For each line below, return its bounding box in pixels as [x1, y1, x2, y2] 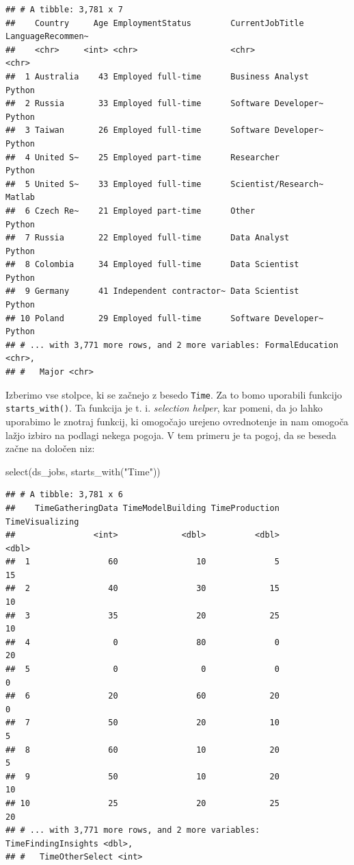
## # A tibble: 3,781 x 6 [5, 490, 123, 500]
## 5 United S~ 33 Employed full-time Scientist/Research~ [5, 179, 324, 189]
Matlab [5, 192, 35, 203]
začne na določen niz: [5, 441, 95, 455]
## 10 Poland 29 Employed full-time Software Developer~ [5, 313, 324, 323]
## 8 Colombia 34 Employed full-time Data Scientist [5, 260, 299, 270]
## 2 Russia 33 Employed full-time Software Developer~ [5, 99, 324, 109]
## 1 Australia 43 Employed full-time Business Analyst [5, 71, 309, 82]
